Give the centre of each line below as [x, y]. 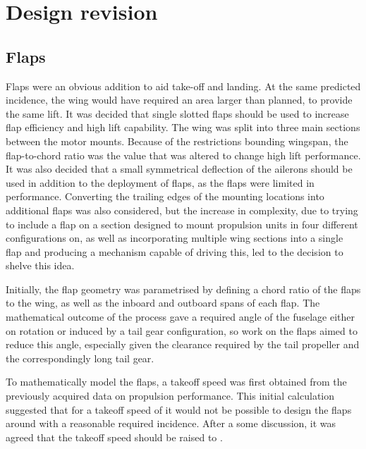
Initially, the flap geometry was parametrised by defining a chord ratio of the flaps [183, 289]
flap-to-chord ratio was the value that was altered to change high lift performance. [183, 155]
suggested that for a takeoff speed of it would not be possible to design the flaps [179, 409]
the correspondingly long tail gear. [80, 358]
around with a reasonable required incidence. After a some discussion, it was [171, 423]
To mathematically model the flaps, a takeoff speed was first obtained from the [176, 382]
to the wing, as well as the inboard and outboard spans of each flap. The [163, 303]
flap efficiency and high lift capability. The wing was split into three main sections [183, 127]
